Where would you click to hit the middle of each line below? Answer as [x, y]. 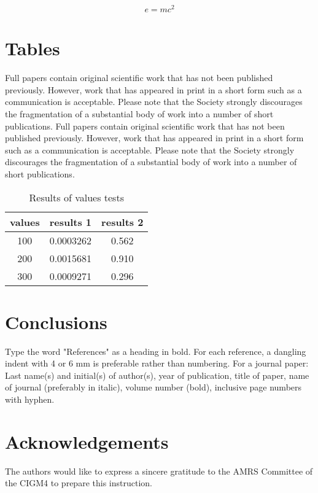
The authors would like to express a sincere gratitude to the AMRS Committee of [159, 471]
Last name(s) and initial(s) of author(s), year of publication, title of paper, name [157, 375]
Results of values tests [76, 197]
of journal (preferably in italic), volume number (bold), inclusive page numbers [153, 387]
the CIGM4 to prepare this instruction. [79, 483]
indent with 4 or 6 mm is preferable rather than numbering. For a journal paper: [157, 363]
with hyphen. [30, 399]
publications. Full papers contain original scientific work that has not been [145, 126]
